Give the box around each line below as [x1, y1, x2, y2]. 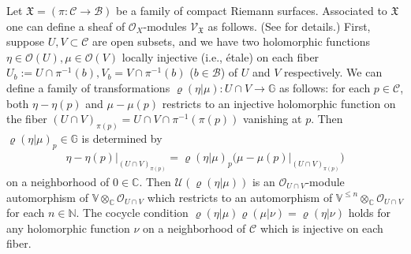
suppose [6, 33, 44, 50]
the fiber [6, 110, 47, 127]
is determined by [81, 130, 163, 147]
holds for [348, 204, 391, 221]
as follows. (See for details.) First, [207, 17, 371, 34]
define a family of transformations [6, 79, 170, 95]
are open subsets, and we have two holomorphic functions [92, 33, 371, 50]
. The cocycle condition [76, 204, 189, 221]
